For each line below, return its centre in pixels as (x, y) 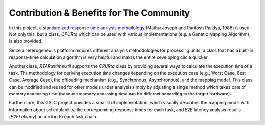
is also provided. (26, 41)
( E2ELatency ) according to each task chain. (53, 117)
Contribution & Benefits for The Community (100, 13)
